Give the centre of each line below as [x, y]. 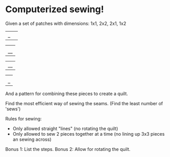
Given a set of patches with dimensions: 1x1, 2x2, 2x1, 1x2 [66, 23]
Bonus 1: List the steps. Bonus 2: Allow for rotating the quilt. [68, 149]
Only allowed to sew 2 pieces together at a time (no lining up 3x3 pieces [89, 134]
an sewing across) [32, 139]
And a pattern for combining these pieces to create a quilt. [67, 93]
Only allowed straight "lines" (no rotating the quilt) [65, 129]
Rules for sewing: [23, 118]
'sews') [13, 109]
